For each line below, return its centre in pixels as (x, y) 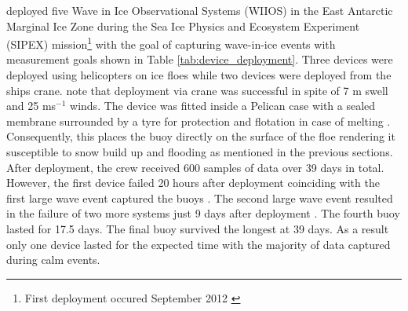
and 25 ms (31, 106)
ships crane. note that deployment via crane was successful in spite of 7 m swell (197, 90)
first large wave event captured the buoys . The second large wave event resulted (200, 198)
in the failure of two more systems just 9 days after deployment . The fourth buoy (203, 213)
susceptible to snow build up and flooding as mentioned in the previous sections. (200, 152)
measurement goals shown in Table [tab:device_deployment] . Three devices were (200, 59)
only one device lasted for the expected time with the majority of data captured (199, 244)
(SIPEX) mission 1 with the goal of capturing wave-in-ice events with (171, 43)
